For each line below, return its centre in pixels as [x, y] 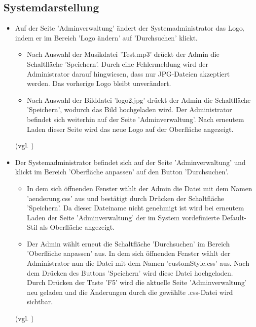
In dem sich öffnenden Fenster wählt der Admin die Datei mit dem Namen [139, 188]
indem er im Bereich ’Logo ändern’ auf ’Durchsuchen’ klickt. [106, 37]
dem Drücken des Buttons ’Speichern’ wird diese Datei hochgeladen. [130, 272]
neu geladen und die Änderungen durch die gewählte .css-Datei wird [130, 292]
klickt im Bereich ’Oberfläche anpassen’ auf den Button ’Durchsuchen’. [122, 172]
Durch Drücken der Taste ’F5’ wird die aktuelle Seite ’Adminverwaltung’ [137, 282]
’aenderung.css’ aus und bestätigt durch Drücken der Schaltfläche [126, 198]
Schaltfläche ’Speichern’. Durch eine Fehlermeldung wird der [117, 63]
